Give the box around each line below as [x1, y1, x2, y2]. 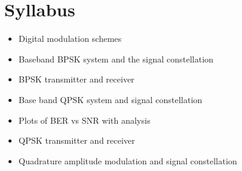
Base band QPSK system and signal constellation [18, 93, 203, 106]
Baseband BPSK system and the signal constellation [18, 52, 213, 65]
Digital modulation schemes [18, 32, 122, 45]
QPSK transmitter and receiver [18, 134, 135, 147]
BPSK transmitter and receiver [18, 73, 135, 85]
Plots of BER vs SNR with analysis [18, 113, 150, 126]
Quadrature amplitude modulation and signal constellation [18, 154, 237, 167]
